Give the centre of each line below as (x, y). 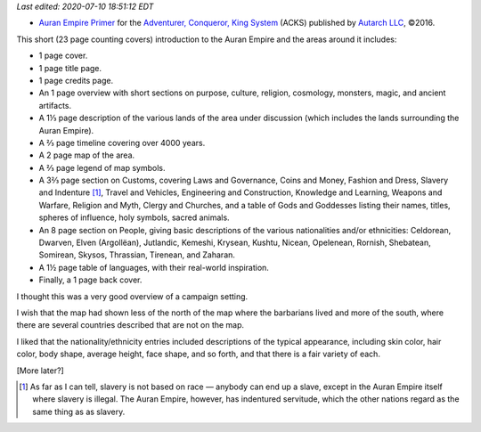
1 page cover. (63, 56)
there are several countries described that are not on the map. (130, 325)
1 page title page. (70, 68)
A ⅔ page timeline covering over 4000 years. (122, 143)
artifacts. (55, 105)
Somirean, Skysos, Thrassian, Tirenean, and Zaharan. (137, 255)
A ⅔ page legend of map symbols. (102, 167)
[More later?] (40, 371)
